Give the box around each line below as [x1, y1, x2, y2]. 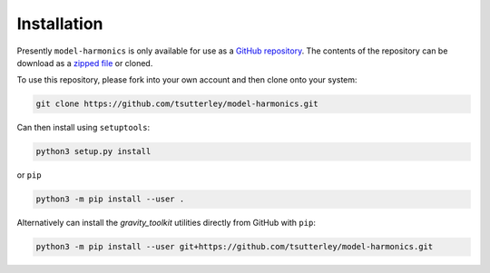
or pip [16, 170, 42, 180]
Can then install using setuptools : [16, 122, 151, 133]
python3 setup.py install [35, 146, 152, 157]
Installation [16, 14, 103, 34]
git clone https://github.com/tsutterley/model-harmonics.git [35, 99, 318, 109]
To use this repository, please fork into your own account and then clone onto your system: [16, 74, 358, 85]
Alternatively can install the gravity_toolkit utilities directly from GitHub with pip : [16, 218, 317, 229]
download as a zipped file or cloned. [16, 57, 153, 68]
